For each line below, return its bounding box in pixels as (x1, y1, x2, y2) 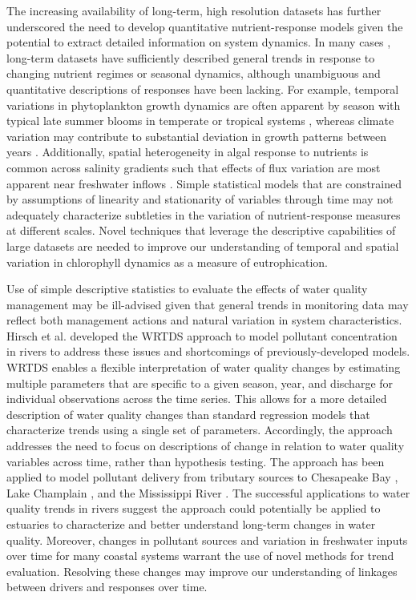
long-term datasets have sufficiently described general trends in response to (6, 49, 375, 66)
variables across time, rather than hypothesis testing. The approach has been (6, 453, 385, 469)
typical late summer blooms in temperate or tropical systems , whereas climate (6, 112, 394, 129)
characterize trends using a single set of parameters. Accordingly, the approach (6, 421, 393, 438)
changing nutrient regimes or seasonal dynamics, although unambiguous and (6, 65, 381, 82)
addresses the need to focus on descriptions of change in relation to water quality (6, 437, 405, 454)
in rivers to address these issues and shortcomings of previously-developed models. (6, 343, 410, 360)
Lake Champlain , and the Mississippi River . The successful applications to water (6, 484, 410, 501)
